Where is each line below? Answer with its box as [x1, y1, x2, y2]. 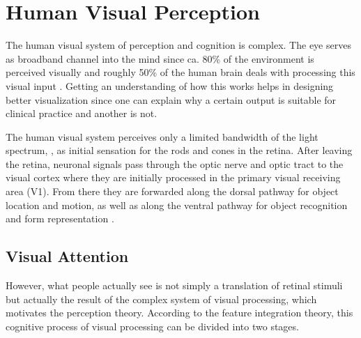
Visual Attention [6, 245, 129, 267]
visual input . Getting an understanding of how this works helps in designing [6, 78, 334, 93]
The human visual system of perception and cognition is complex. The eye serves [6, 38, 351, 52]
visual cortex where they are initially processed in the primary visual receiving [6, 170, 341, 185]
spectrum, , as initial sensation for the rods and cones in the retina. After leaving [6, 143, 353, 158]
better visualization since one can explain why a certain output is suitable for [6, 92, 337, 107]
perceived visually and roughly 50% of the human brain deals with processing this [6, 65, 355, 79]
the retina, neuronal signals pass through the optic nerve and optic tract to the [6, 156, 344, 171]
